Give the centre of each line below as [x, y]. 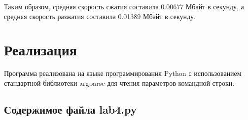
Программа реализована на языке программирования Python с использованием [123, 73]
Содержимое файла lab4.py [71, 109]
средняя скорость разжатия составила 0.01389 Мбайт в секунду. [100, 16]
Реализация [40, 50]
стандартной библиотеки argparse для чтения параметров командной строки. [119, 83]
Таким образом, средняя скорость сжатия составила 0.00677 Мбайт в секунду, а [124, 6]
